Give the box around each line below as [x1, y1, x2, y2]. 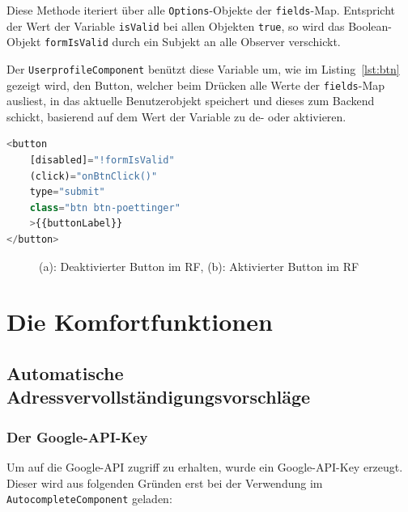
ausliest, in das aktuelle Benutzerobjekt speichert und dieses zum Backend [6, 92, 375, 109]
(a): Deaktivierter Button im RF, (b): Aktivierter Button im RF [39, 257, 359, 274]
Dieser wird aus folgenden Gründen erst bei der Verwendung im [6, 474, 323, 491]
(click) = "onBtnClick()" [29, 170, 158, 182]
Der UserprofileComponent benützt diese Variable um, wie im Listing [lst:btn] [6, 60, 400, 77]
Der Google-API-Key [6, 426, 148, 446]
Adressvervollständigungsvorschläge [6, 384, 311, 409]
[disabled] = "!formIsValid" [29, 154, 175, 167]
